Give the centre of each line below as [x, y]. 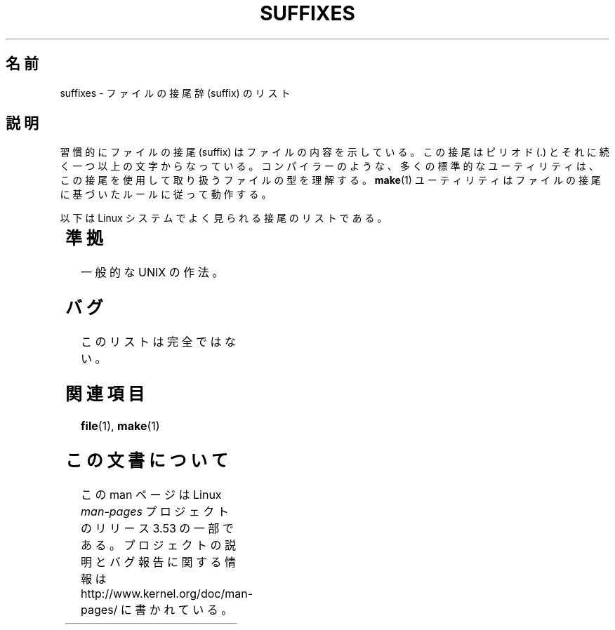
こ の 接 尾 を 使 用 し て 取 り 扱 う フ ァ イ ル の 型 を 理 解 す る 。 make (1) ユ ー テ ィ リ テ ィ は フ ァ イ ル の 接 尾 [330, 180]
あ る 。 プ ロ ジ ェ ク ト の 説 [159, 545]
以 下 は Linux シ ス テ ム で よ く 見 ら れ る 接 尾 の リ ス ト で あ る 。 [224, 218]
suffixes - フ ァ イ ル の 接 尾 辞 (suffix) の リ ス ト [175, 93]
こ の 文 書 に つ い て [147, 460]
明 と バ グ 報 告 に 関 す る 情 [159, 562]
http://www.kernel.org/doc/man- [167, 593]
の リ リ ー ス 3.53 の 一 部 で [157, 528]
